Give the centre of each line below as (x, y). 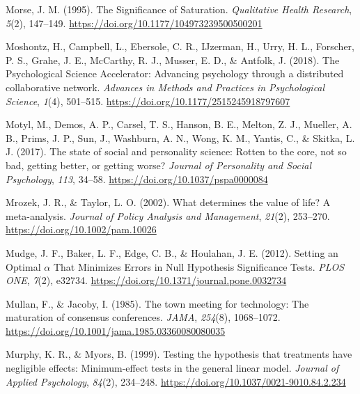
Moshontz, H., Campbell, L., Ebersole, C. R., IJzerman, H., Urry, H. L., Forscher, (180, 46)
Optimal (23, 266)
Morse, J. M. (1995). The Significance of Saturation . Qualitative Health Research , (179, 9)
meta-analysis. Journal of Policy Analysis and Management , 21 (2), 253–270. (168, 215)
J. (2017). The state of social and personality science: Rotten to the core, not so (176, 151)
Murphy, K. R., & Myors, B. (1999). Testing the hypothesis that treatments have (179, 354)
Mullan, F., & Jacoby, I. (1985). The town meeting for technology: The (157, 303)
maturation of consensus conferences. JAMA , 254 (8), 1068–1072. (143, 317)
